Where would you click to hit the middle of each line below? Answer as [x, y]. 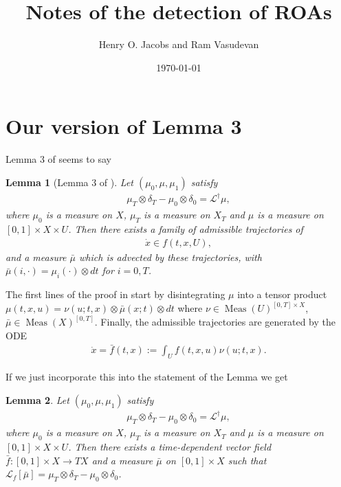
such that [247, 460]
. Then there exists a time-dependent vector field [170, 446]
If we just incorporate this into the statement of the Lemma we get [147, 377]
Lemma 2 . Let [37, 399]
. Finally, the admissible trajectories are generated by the [215, 322]
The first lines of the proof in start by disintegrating [115, 294]
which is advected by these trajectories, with [170, 257]
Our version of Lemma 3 [124, 126]
